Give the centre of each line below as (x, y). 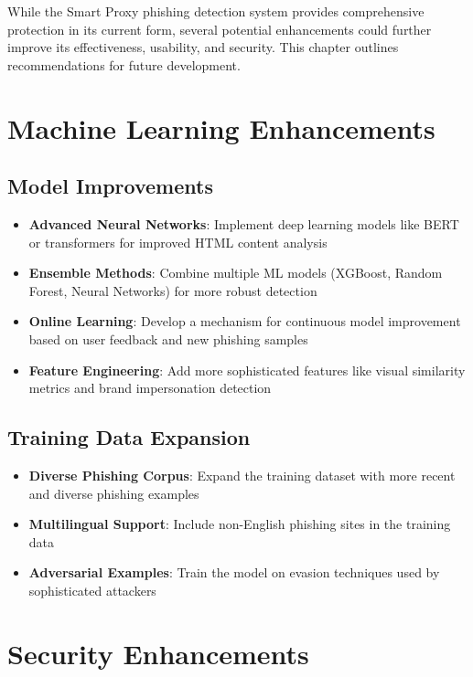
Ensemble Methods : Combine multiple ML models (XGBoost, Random (236, 273)
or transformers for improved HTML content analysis (178, 242)
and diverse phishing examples (114, 493)
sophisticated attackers (92, 590)
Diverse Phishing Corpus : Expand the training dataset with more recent (242, 475)
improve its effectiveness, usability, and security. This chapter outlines (203, 47)
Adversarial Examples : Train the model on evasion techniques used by (234, 572)
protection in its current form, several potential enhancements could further (220, 29)
